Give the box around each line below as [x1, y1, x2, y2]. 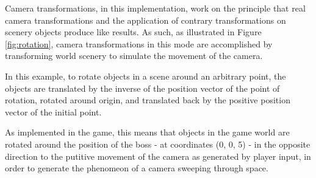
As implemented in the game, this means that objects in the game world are [5, 126, 290, 139]
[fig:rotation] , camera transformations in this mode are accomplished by [5, 37, 273, 50]
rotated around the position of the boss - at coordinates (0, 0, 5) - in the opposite [5, 137, 311, 150]
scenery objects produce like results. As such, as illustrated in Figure [5, 26, 262, 38]
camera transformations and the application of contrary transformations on [5, 13, 286, 26]
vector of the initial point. [5, 105, 102, 118]
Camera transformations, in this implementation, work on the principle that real [5, 2, 306, 14]
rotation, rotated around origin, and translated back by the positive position [5, 94, 290, 106]
